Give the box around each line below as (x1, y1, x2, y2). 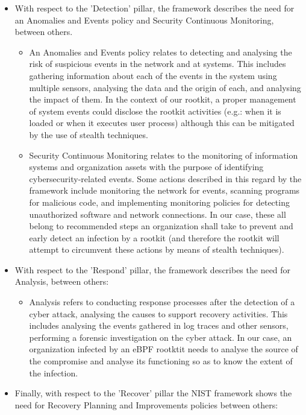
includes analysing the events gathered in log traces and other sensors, (29, 319, 289, 332)
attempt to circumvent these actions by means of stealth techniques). (29, 243, 284, 256)
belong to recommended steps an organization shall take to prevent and (29, 220, 293, 232)
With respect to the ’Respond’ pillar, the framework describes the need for (14, 263, 291, 276)
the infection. (29, 366, 78, 379)
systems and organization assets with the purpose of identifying (29, 160, 264, 173)
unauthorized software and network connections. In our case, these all (29, 207, 286, 220)
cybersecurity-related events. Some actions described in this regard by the (29, 172, 302, 185)
